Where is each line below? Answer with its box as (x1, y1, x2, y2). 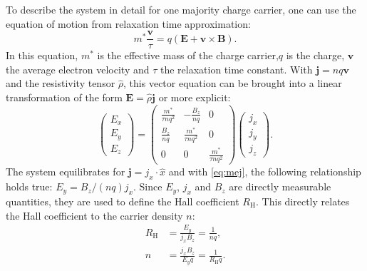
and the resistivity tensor (6, 76, 115, 91)
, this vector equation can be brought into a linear (123, 76, 342, 91)
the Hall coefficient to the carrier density (6, 208, 183, 223)
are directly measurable (229, 179, 331, 194)
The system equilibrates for (6, 164, 125, 179)
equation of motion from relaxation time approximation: (6, 16, 251, 31)
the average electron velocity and (6, 61, 150, 76)
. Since (133, 179, 162, 194)
